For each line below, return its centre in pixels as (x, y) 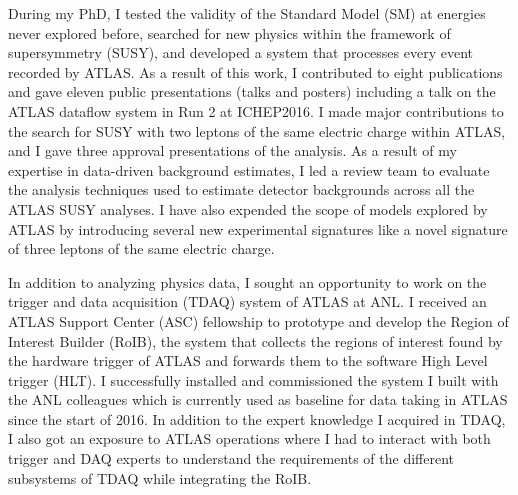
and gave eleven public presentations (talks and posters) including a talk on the (252, 91)
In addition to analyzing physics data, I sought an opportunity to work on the (247, 281)
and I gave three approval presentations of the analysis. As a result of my (232, 150)
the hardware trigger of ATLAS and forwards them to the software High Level (248, 360)
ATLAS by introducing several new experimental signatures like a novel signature (258, 228)
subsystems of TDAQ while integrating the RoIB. (160, 477)
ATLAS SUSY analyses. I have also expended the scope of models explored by (248, 208)
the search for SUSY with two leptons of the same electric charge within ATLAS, (257, 130)
